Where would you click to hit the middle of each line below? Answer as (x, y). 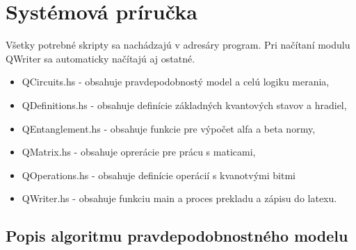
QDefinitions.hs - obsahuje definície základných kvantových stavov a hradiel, (184, 105)
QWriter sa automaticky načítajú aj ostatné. (100, 58)
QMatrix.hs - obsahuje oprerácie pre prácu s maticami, (139, 152)
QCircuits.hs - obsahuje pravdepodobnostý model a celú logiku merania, (176, 82)
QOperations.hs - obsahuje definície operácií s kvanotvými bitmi (159, 175)
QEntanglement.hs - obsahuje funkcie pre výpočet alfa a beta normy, (169, 128)
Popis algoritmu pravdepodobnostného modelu (177, 236)
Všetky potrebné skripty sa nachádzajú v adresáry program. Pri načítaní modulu (178, 45)
